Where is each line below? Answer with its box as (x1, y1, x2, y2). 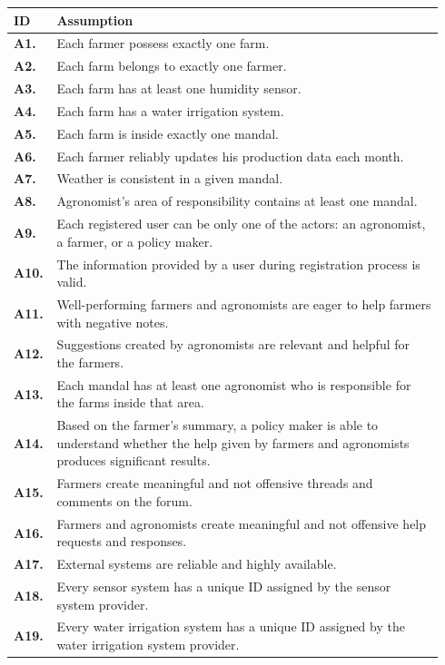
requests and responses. (56, 532, 187, 551)
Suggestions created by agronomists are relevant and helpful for (56, 335, 410, 354)
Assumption (56, 10, 133, 29)
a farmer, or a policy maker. (56, 231, 213, 250)
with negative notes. (56, 312, 169, 331)
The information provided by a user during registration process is (56, 254, 420, 273)
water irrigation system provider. (56, 635, 240, 654)
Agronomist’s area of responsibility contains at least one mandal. (56, 191, 418, 210)
